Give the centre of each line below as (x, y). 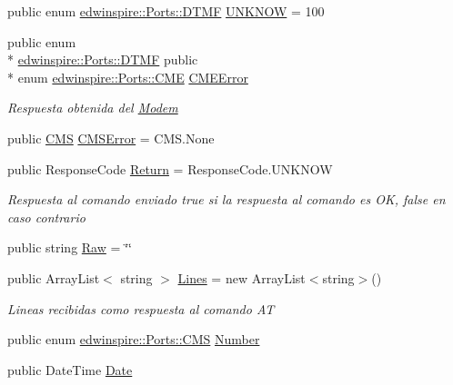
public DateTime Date (70, 369)
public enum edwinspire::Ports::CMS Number (134, 339)
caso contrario (46, 217)
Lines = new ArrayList (242, 277)
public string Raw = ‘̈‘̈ (70, 247)
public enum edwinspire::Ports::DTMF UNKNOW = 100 (166, 11)
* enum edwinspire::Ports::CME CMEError (128, 77)
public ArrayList (54, 277)
